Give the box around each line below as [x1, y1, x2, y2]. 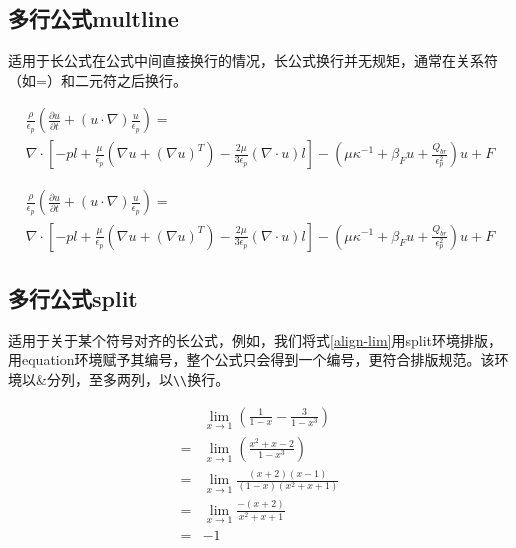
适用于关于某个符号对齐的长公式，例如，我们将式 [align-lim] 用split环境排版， [8, 329, 502, 350]
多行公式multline [8, 3, 179, 34]
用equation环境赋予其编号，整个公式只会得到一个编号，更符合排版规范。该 [8, 349, 495, 370]
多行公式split [8, 282, 138, 313]
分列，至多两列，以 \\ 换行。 [46, 368, 230, 389]
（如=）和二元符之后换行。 [8, 69, 187, 90]
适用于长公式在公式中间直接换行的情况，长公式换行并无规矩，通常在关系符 [8, 50, 498, 71]
